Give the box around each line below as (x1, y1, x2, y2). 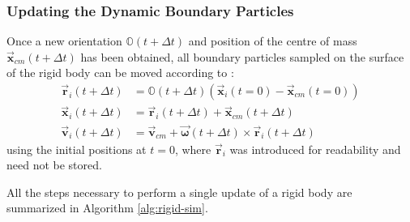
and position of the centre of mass (188, 32, 357, 49)
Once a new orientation (6, 32, 122, 49)
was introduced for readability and (229, 140, 401, 157)
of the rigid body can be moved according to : (6, 64, 234, 81)
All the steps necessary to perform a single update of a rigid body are (6, 183, 352, 200)
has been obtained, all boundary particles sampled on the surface (80, 48, 404, 65)
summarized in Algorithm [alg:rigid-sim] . (6, 199, 208, 216)
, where (174, 140, 211, 157)
